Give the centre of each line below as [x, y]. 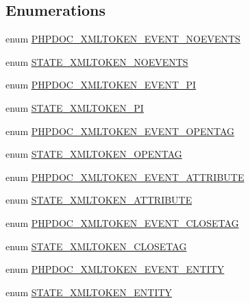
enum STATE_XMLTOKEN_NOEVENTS [97, 61]
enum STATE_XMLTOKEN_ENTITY [89, 292]
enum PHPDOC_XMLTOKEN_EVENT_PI [101, 85]
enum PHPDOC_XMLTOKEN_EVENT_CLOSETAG [122, 222]
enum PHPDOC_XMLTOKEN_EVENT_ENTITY [115, 269]
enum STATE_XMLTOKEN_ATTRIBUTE [99, 200]
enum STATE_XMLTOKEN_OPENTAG [94, 154]
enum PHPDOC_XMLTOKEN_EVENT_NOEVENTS [123, 39]
